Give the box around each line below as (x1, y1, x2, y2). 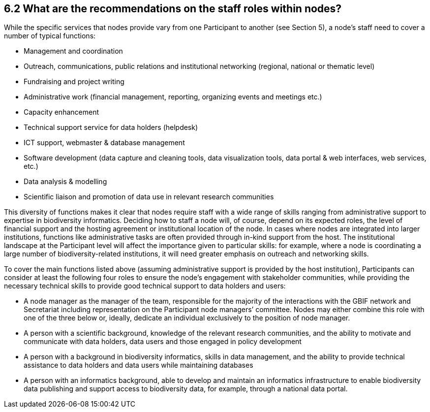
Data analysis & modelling (24, 177, 107, 186)
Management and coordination (24, 47, 123, 56)
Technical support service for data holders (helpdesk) (24, 123, 198, 132)
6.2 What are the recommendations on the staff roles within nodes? (4, 2, 342, 15)
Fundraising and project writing (24, 77, 124, 86)
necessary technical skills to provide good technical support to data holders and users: (4, 282, 286, 290)
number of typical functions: (4, 32, 96, 40)
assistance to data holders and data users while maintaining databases (24, 361, 253, 370)
